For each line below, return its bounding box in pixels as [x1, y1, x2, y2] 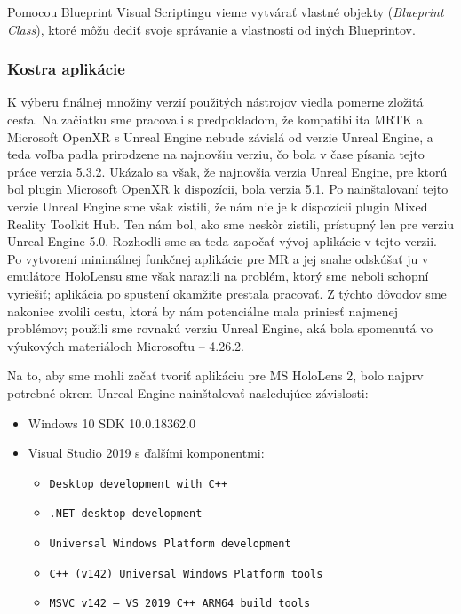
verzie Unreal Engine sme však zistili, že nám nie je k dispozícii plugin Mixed [7, 196, 428, 215]
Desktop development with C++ [49, 477, 228, 490]
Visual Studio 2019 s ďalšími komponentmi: [28, 443, 265, 462]
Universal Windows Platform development [49, 538, 291, 550]
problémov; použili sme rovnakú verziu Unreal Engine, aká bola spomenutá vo [7, 319, 433, 338]
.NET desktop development [49, 507, 203, 521]
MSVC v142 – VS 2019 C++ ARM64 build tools [49, 597, 311, 610]
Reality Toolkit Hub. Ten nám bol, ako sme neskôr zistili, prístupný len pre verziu [7, 214, 455, 233]
